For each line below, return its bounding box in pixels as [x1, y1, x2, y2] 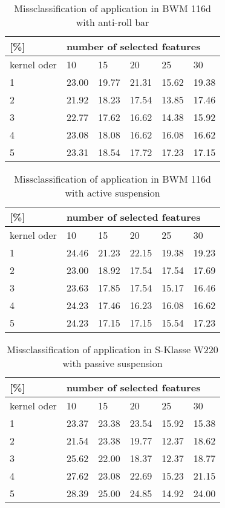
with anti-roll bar [76, 15, 149, 29]
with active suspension [65, 186, 160, 200]
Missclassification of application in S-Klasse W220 [7, 342, 218, 356]
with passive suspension [62, 356, 163, 370]
